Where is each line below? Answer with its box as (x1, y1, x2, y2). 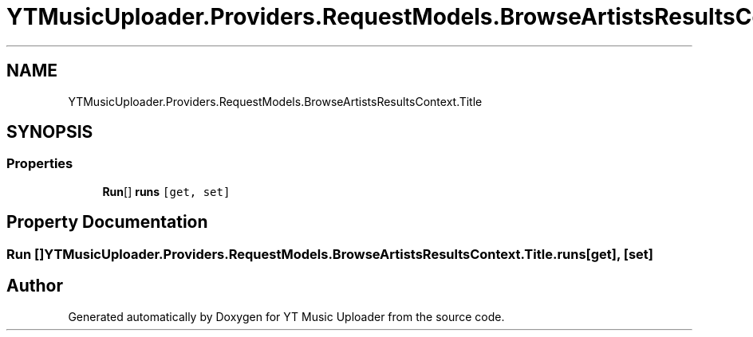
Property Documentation (6, 212, 208, 233)
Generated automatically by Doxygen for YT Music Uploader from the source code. (68, 309, 505, 323)
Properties (6, 155, 73, 172)
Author (6, 276, 63, 296)
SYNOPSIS (6, 122, 93, 143)
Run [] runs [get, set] (102, 184, 231, 198)
